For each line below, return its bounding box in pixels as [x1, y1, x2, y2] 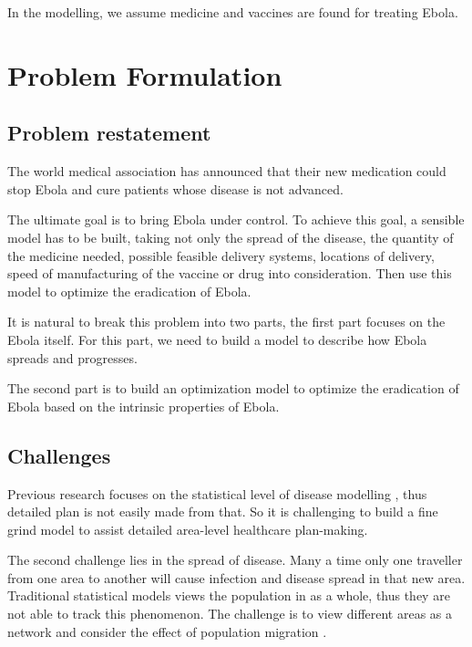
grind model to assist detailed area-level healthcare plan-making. [7, 519, 368, 538]
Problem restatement [7, 119, 211, 147]
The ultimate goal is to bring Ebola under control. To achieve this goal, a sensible [7, 210, 465, 229]
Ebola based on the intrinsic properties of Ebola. [7, 396, 280, 415]
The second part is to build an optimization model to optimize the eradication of [7, 379, 459, 398]
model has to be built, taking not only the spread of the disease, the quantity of [7, 227, 454, 246]
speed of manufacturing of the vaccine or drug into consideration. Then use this [7, 264, 452, 283]
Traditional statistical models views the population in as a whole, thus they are [7, 586, 450, 605]
